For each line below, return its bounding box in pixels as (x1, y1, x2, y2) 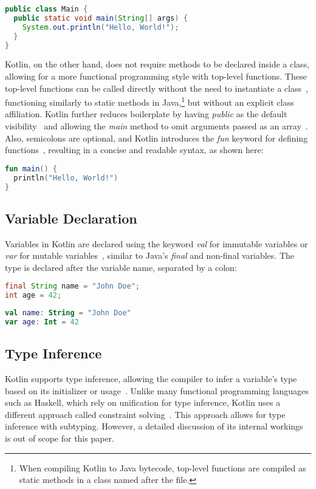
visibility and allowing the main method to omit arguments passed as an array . (5, 120, 308, 132)
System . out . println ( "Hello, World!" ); (22, 22, 179, 32)
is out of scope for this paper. (5, 432, 114, 445)
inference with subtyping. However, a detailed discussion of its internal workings (5, 420, 303, 433)
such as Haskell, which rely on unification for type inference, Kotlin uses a (5, 396, 281, 409)
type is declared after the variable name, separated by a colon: (5, 261, 237, 273)
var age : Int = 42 (5, 318, 79, 327)
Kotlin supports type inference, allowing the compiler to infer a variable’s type (5, 372, 297, 385)
